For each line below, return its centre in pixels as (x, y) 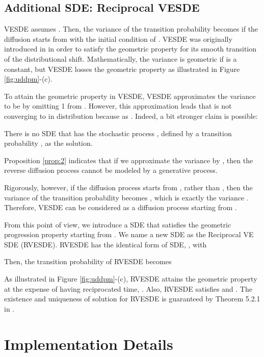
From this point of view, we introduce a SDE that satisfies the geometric (118, 224)
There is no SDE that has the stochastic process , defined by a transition (118, 133)
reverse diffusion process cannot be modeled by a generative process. (111, 170)
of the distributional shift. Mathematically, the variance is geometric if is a (121, 58)
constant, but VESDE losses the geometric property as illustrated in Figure (122, 69)
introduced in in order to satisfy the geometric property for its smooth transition (130, 49)
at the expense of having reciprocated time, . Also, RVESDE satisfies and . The (128, 288)
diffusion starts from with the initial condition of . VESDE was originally (118, 39)
